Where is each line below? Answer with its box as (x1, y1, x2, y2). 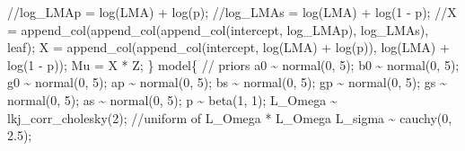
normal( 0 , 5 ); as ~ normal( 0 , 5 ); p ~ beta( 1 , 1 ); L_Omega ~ (7, 90, 338, 109)
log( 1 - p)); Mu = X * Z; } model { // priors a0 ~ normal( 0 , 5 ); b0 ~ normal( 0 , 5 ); (7, 55, 460, 74)
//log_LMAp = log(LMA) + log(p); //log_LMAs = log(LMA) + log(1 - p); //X (7, 3, 457, 21)
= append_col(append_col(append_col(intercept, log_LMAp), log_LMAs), (7, 20, 429, 39)
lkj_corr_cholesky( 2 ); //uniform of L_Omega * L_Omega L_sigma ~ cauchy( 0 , (7, 108, 452, 127)
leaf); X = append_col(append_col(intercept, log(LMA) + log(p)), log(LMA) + (7, 38, 450, 57)
